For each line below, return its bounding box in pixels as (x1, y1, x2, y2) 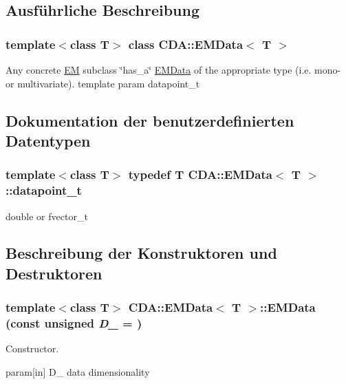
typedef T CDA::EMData (128, 166, 272, 183)
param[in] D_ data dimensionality (6, 365, 150, 378)
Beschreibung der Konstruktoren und (6, 242, 277, 264)
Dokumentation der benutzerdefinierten (6, 109, 294, 131)
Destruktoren (6, 262, 102, 284)
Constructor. (6, 341, 59, 356)
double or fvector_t (6, 209, 88, 223)
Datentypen (6, 129, 91, 151)
